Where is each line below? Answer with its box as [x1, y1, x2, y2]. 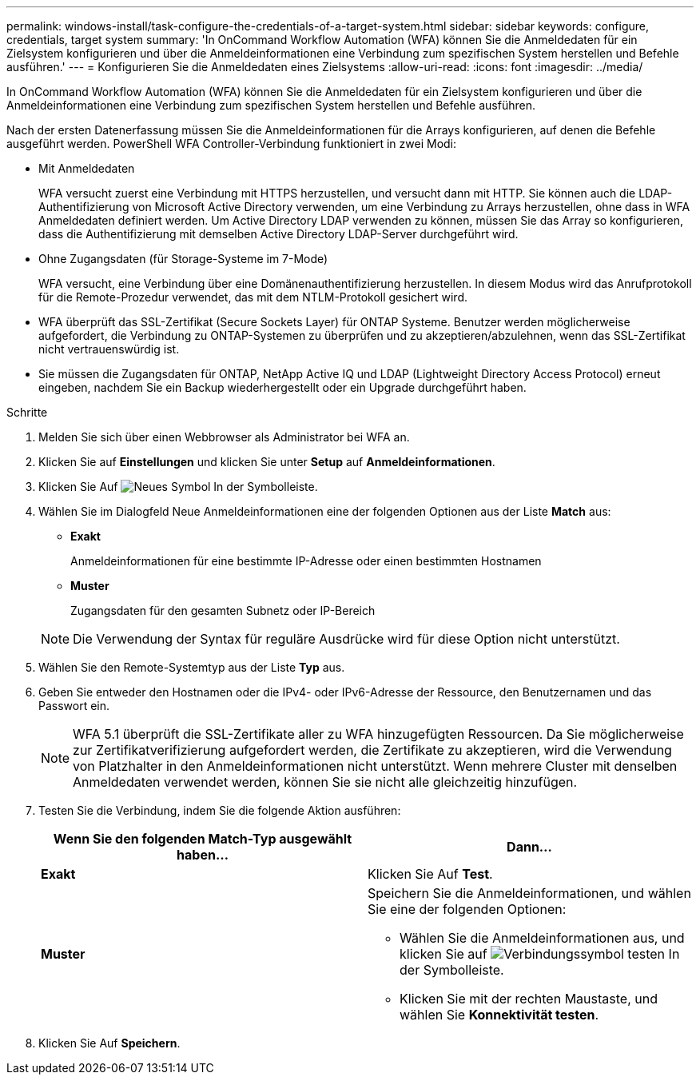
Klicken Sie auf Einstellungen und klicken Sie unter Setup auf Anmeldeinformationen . [38, 455, 495, 469]
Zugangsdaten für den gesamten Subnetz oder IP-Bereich [70, 604, 376, 617]
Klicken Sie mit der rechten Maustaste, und [400, 991, 658, 1007]
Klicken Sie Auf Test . [368, 866, 493, 882]
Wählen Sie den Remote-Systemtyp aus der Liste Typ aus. [38, 660, 345, 674]
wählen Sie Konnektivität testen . [400, 1007, 599, 1023]
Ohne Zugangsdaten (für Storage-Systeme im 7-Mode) [38, 252, 328, 265]
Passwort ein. [38, 699, 110, 712]
